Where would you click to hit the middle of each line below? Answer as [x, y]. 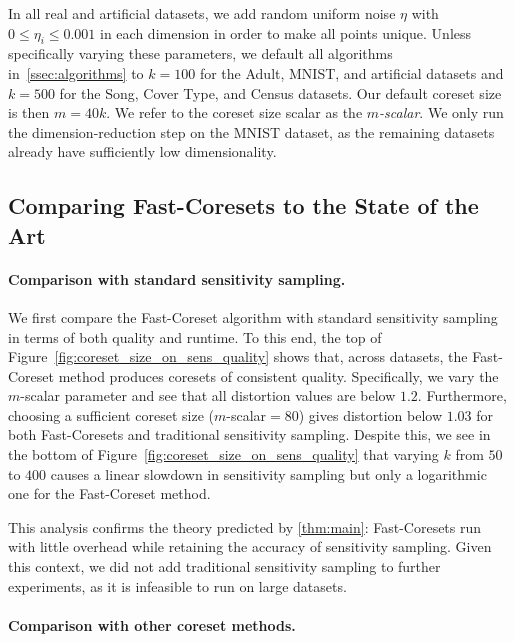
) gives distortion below [370, 414]
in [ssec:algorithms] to [76, 72]
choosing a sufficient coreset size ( [111, 414]
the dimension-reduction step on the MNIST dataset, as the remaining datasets [251, 131]
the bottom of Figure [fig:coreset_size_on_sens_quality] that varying [223, 454]
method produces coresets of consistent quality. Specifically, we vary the [278, 375]
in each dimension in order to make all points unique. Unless [286, 32]
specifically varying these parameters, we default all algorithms [200, 53]
